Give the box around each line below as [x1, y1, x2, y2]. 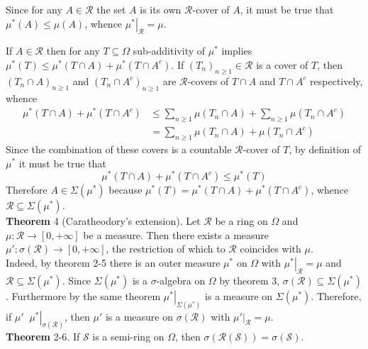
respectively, [310, 73, 363, 88]
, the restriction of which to [106, 241, 225, 256]
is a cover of [256, 57, 308, 72]
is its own [140, 2, 182, 16]
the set [96, 2, 126, 16]
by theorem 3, [219, 272, 280, 287]
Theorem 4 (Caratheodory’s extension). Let [6, 214, 201, 228]
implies [221, 43, 252, 58]
